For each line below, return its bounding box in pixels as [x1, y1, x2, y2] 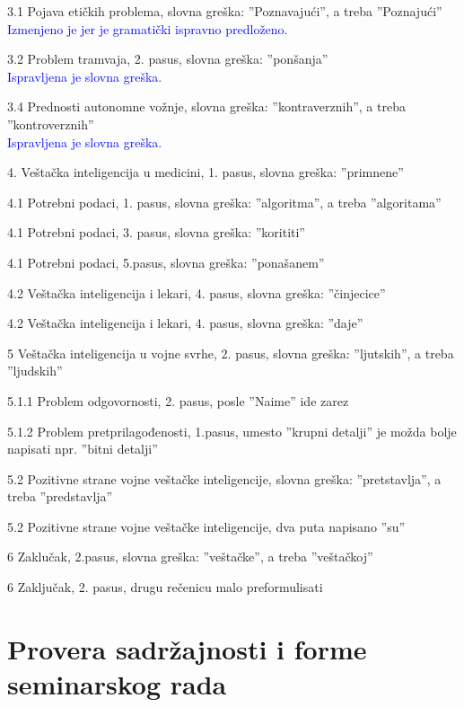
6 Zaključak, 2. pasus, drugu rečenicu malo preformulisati [7, 578, 323, 597]
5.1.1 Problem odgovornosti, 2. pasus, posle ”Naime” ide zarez [7, 391, 349, 410]
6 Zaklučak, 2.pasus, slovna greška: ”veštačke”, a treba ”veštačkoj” [7, 547, 373, 566]
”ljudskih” [7, 361, 63, 380]
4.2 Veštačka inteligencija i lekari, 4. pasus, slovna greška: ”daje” [7, 314, 363, 332]
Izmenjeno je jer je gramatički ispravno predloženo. [7, 19, 288, 38]
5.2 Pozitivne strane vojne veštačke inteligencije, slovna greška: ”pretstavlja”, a [7, 469, 442, 488]
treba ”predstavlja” [7, 487, 113, 506]
